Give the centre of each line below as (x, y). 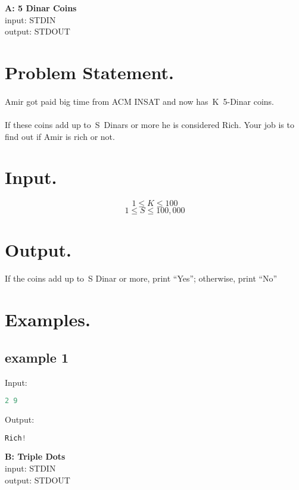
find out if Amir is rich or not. (60, 136)
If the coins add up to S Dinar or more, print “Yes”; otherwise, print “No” (141, 278)
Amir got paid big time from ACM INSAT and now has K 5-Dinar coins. (139, 101)
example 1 (37, 357)
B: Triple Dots (35, 456)
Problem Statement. (89, 72)
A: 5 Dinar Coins (41, 8)
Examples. (48, 319)
